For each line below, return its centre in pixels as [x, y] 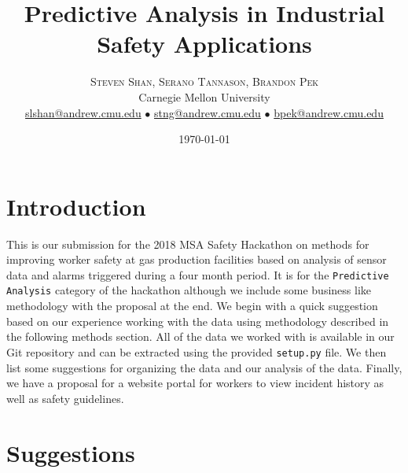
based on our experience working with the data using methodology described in [198, 321]
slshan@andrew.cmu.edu [83, 112]
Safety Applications [204, 44]
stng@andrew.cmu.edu [208, 112]
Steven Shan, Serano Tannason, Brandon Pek [204, 81]
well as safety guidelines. [65, 398]
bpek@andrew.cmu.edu [329, 112]
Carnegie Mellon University [204, 96]
